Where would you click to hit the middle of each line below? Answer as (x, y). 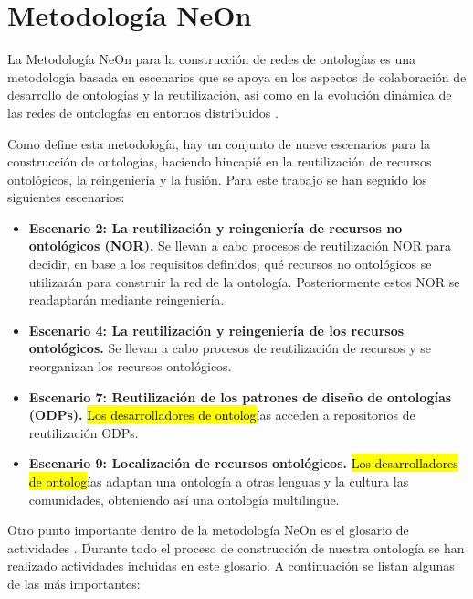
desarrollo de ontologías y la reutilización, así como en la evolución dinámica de (230, 95)
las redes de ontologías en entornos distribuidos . (143, 112)
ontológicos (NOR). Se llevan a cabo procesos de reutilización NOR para (240, 246)
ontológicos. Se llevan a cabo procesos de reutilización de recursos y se (230, 348)
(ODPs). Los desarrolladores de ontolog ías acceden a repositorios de (222, 415)
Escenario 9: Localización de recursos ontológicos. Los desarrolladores (243, 463)
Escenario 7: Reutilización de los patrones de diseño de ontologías (240, 396)
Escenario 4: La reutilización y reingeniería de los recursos (216, 330)
